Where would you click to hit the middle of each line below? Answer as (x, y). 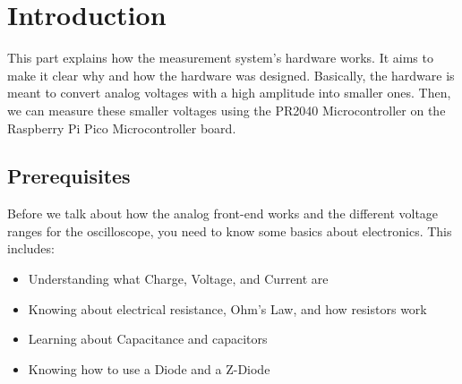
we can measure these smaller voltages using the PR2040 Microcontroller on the (227, 110)
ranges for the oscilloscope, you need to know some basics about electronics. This (230, 230)
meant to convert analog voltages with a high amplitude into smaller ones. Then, (229, 93)
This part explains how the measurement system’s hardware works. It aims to (220, 58)
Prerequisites (69, 176)
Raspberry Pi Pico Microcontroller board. (122, 128)
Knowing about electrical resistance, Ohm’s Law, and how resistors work (227, 308)
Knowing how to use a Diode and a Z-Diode (149, 368)
